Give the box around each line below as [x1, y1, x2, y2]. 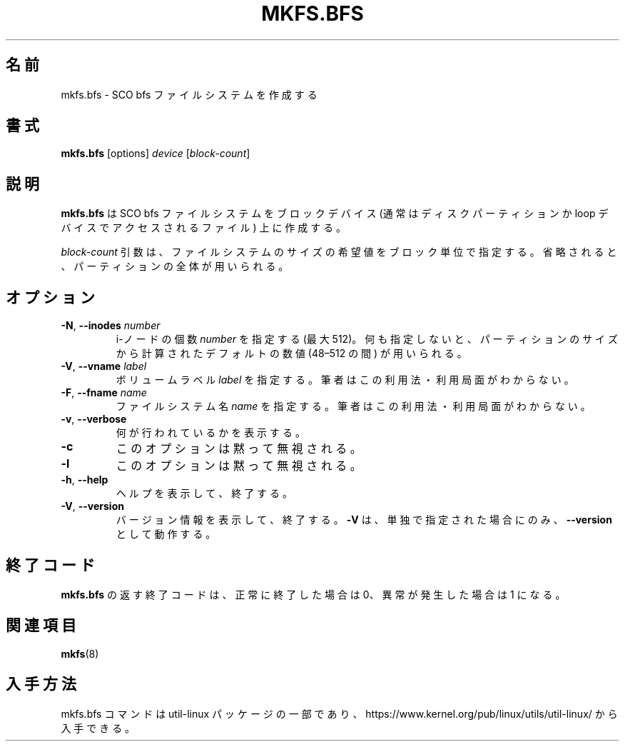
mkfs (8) [61, 647, 99, 660]
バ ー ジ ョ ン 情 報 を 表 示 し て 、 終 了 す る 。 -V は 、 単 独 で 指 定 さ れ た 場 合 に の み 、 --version [116, 513, 612, 526]
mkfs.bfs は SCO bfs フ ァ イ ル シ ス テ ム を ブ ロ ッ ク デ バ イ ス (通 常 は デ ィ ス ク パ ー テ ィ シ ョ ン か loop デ [61, 207, 609, 220]
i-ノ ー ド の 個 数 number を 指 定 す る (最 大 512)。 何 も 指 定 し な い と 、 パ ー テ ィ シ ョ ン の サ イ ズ [116, 333, 619, 346]
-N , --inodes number [61, 319, 161, 332]
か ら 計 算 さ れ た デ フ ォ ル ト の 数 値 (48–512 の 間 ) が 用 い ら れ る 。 [116, 347, 467, 360]
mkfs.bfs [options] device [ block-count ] [61, 147, 250, 160]
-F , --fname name [61, 386, 147, 399]
